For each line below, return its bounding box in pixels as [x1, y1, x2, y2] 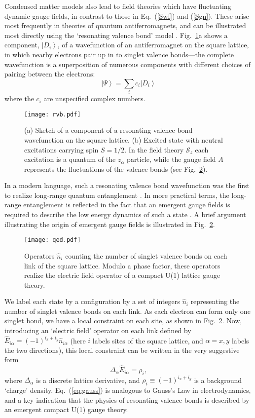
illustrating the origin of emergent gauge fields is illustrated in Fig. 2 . [4, 219, 215, 229]
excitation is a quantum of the [24, 154, 116, 164]
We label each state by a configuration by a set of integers [4, 296, 180, 306]
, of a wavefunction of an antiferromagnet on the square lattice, [57, 39, 249, 50]
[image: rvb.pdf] [24, 111, 81, 118]
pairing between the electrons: [4, 69, 95, 79]
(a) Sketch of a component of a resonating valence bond [24, 125, 193, 135]
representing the [190, 296, 240, 306]
